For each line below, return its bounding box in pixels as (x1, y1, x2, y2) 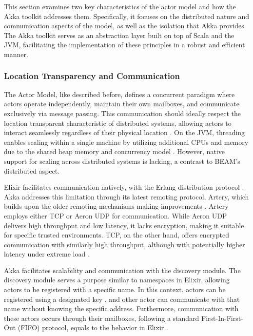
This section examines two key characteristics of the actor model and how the (4, 1, 236, 11)
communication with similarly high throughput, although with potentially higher (4, 239, 245, 249)
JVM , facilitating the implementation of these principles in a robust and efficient (4, 40, 245, 50)
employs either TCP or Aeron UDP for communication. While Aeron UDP (4, 210, 227, 220)
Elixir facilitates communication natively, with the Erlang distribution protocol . (4, 182, 244, 192)
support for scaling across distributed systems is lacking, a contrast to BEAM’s (4, 156, 240, 166)
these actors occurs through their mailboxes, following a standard (4, 313, 199, 323)
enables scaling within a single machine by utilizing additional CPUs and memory (4, 137, 249, 147)
